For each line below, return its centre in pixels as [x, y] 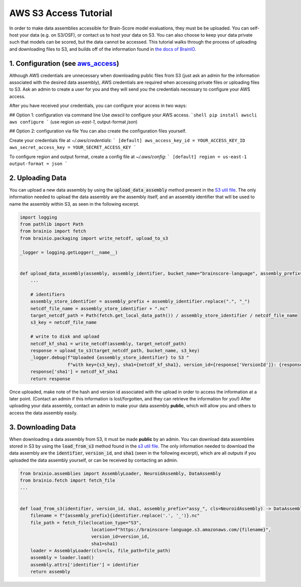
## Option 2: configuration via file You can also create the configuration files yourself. [98, 131]
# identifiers [48, 294]
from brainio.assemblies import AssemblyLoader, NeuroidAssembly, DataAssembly [120, 473]
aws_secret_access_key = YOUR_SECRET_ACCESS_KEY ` [73, 148]
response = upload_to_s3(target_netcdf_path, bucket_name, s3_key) [115, 351]
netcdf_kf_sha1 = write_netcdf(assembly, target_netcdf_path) [108, 343]
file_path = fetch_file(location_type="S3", [86, 523]
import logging [38, 217]
